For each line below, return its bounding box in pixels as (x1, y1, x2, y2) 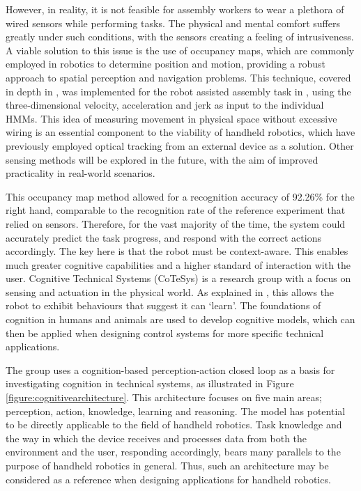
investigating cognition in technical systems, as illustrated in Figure (6, 376, 294, 391)
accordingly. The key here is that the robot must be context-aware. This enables (6, 244, 348, 258)
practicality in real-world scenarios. (6, 166, 155, 180)
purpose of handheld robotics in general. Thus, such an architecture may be (6, 458, 329, 472)
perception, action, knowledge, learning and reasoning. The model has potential (6, 403, 346, 418)
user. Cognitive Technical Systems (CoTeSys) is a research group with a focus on (6, 271, 351, 286)
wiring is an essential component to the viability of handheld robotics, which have (6, 125, 355, 139)
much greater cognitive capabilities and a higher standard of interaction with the (6, 257, 351, 272)
